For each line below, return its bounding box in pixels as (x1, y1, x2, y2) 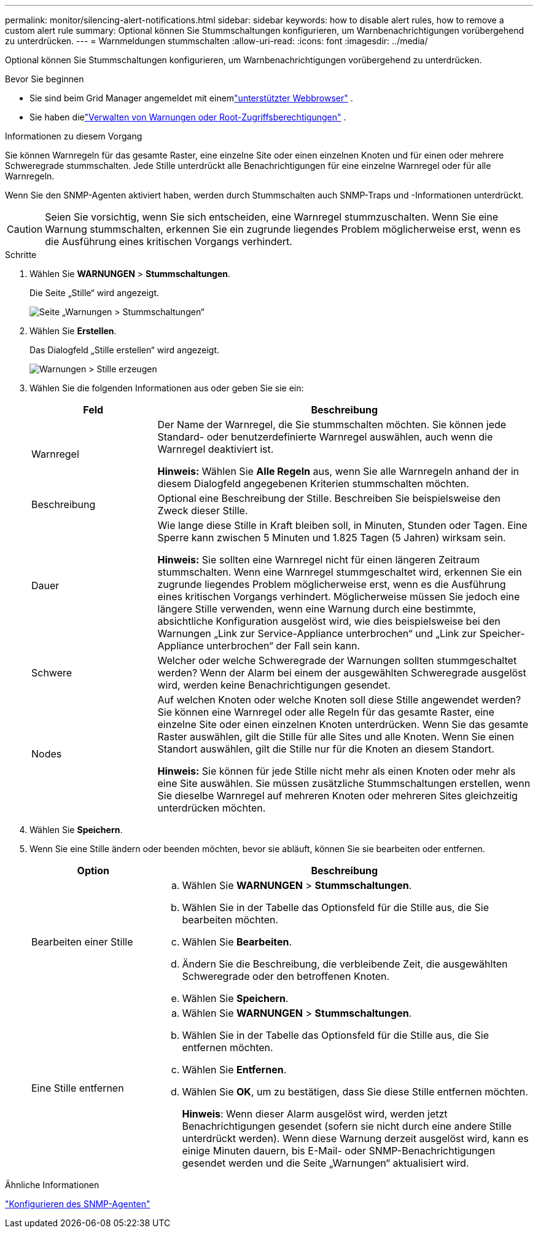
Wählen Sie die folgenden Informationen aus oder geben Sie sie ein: (29, 383, 304, 393)
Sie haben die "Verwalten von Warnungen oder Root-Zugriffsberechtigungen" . (29, 112, 346, 122)
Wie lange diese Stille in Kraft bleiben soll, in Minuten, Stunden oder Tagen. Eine (157, 519, 528, 531)
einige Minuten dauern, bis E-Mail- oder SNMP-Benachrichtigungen (182, 1145, 496, 1157)
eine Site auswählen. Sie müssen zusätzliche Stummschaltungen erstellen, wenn (157, 777, 531, 789)
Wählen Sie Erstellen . (29, 326, 117, 336)
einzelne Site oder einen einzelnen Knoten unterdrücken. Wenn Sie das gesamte (157, 718, 529, 730)
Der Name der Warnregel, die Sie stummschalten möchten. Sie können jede (157, 418, 507, 431)
